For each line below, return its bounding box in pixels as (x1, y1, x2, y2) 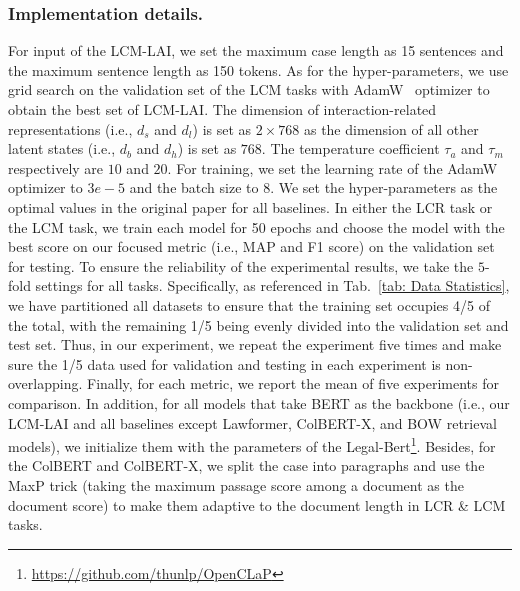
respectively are (8, 157, 104, 178)
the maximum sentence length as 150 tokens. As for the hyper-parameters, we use (8, 59, 509, 80)
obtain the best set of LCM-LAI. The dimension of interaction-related (8, 99, 437, 119)
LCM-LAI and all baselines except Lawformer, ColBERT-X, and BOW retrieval (8, 412, 497, 433)
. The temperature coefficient (261, 138, 440, 159)
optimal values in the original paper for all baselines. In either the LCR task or (8, 196, 493, 217)
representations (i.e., (8, 118, 133, 139)
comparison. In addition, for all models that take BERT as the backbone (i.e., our (8, 392, 510, 413)
